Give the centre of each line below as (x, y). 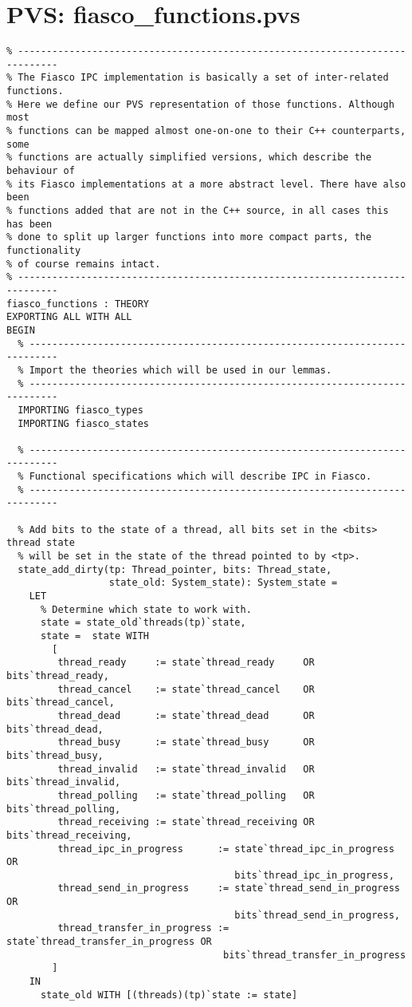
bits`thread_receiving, (69, 835)
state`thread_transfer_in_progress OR (109, 942)
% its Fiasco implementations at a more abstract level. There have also (206, 184)
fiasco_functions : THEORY (78, 304)
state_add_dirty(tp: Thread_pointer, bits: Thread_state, (175, 569)
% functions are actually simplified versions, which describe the (189, 158)
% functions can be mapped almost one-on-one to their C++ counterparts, (206, 131)
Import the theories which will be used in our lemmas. (180, 370)
